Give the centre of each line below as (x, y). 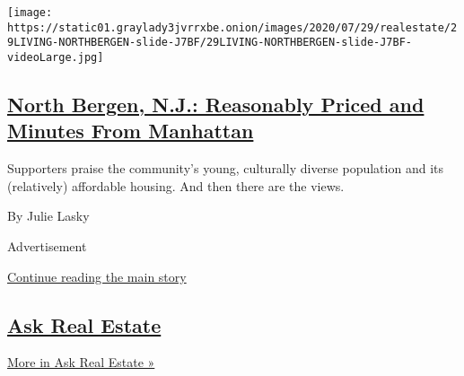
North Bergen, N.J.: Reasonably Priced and (216, 105)
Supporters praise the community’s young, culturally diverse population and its (225, 168)
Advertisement (47, 246)
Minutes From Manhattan (131, 131)
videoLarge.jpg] (56, 57)
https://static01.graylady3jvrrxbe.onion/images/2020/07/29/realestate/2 (232, 27)
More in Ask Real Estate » (81, 362)
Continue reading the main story (97, 276)
